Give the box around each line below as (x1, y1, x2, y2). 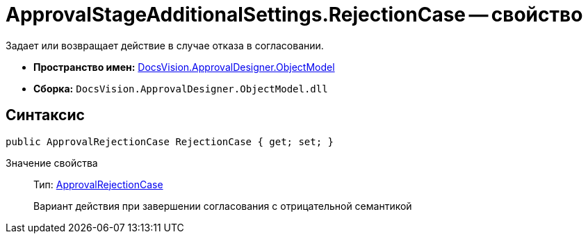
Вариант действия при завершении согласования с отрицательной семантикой (33, 199, 412, 212)
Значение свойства (6, 156, 98, 169)
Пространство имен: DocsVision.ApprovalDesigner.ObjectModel (33, 60, 335, 73)
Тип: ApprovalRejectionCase (33, 178, 163, 190)
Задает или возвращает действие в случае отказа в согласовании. (6, 39, 324, 51)
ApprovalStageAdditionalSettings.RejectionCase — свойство (6, 3, 583, 26)
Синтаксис (6, 106, 85, 124)
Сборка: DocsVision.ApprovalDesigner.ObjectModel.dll (33, 82, 328, 94)
